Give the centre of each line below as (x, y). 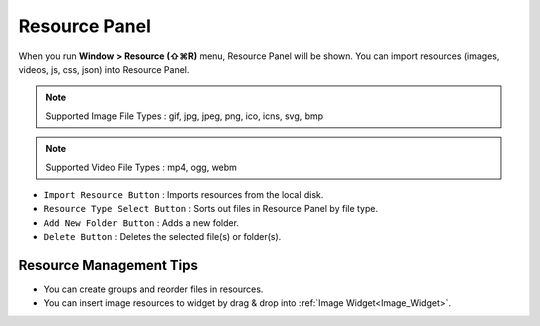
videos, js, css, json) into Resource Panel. (104, 69)
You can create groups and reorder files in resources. (153, 289)
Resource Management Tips (108, 265)
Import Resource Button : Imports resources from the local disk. (183, 194)
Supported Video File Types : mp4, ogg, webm (141, 167)
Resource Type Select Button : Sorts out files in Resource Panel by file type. (211, 209)
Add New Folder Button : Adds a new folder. (141, 222)
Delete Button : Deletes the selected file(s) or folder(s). (162, 237)
